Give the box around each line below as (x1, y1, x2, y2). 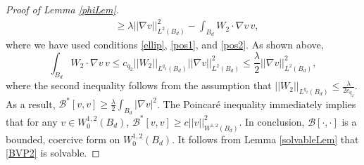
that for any (6, 114, 58, 128)
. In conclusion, (239, 114, 305, 128)
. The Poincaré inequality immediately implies (157, 96, 356, 111)
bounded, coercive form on (6, 131, 120, 146)
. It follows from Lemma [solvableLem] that (172, 131, 359, 146)
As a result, (6, 96, 56, 111)
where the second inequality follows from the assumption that (6, 78, 272, 93)
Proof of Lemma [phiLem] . (6, 2, 120, 16)
